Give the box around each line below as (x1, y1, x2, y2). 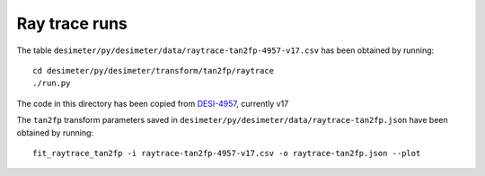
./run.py (32, 78, 71, 89)
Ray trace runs (16, 13, 128, 33)
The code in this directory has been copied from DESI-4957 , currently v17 (16, 98, 289, 109)
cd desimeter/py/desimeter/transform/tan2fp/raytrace (32, 66, 274, 75)
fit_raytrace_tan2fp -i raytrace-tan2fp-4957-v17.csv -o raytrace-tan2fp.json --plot (32, 148, 421, 158)
